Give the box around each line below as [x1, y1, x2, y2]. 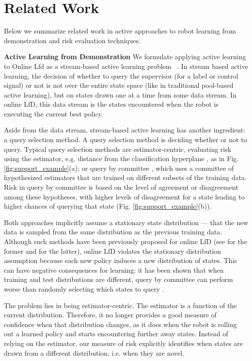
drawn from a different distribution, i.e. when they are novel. [4, 347, 185, 358]
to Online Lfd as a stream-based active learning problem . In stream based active [4, 61, 248, 71]
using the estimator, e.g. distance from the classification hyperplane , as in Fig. [4, 153, 239, 164]
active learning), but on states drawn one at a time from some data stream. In [4, 89, 236, 99]
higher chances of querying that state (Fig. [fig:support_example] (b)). [4, 201, 212, 211]
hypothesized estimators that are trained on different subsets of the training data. [4, 172, 247, 182]
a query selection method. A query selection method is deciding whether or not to [4, 134, 247, 145]
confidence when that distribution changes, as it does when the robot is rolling [4, 319, 237, 329]
